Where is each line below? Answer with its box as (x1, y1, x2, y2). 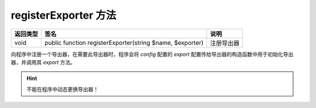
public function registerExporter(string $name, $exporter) (44, 39, 204, 47)
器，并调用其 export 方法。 (11, 58, 76, 65)
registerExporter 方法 (11, 9, 116, 22)
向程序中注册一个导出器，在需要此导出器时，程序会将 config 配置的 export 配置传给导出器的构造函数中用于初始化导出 (11, 50, 294, 58)
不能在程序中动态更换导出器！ (26, 85, 99, 93)
